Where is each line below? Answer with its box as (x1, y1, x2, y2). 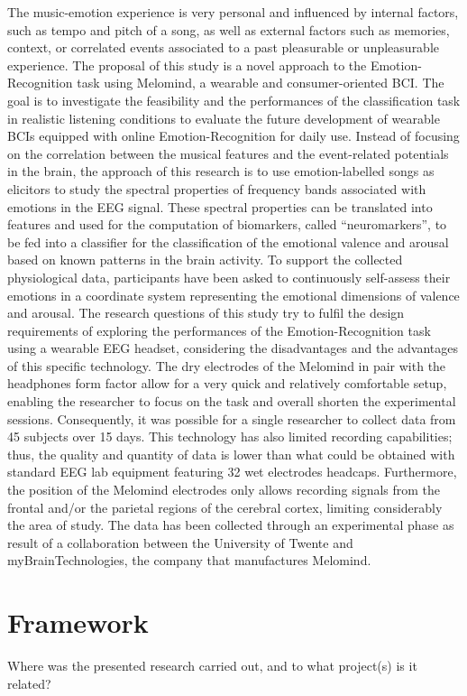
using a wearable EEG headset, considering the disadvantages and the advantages (7, 339, 458, 357)
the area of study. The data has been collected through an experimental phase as (7, 515, 454, 534)
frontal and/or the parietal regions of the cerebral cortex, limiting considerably (7, 497, 443, 516)
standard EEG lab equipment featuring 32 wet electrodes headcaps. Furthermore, (7, 462, 457, 481)
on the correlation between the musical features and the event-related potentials (7, 144, 449, 162)
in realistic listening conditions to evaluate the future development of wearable (7, 108, 440, 127)
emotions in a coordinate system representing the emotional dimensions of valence (7, 285, 460, 304)
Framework (7, 604, 149, 641)
